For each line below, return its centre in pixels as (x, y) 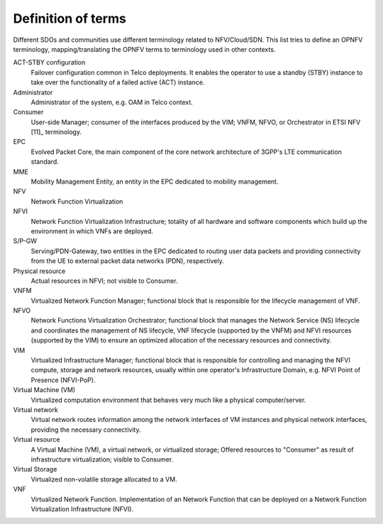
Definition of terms (70, 18)
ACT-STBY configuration (49, 62)
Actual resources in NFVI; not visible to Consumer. (104, 281)
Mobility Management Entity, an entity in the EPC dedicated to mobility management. (155, 182)
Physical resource (39, 271)
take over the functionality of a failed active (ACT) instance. (118, 82)
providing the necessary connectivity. (86, 430)
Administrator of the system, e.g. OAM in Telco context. (112, 102)
